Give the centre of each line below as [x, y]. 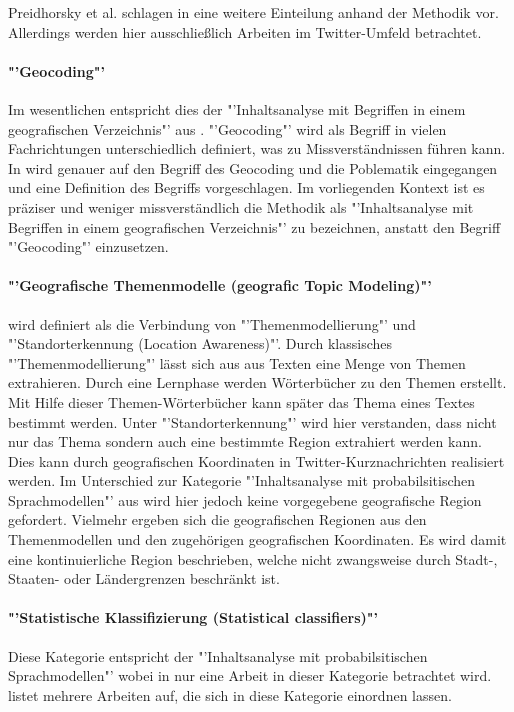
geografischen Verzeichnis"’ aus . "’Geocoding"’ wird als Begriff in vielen [227, 128]
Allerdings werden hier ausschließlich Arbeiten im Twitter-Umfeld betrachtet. [245, 31]
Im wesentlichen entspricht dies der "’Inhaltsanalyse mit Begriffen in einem [237, 108]
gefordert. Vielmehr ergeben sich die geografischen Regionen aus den [217, 519]
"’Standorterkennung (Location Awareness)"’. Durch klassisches [200, 343]
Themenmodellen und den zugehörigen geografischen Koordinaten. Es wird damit [257, 539]
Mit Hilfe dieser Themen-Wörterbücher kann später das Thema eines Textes [241, 401]
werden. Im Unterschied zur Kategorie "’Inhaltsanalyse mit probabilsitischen [242, 480]
